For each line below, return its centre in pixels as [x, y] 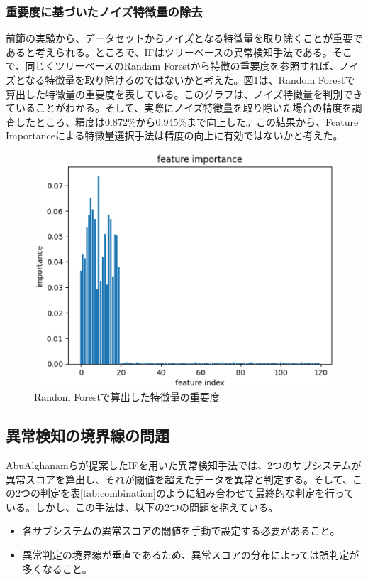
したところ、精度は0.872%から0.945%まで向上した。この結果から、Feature [187, 121]
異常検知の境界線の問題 [88, 435]
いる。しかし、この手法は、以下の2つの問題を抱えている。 [142, 506]
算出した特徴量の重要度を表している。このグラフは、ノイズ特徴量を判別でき [184, 93]
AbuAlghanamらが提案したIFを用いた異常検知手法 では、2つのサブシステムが [184, 464]
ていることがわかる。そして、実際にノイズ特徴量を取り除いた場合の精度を [179, 108]
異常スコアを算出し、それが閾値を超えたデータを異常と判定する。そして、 [179, 479]
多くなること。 [57, 568]
